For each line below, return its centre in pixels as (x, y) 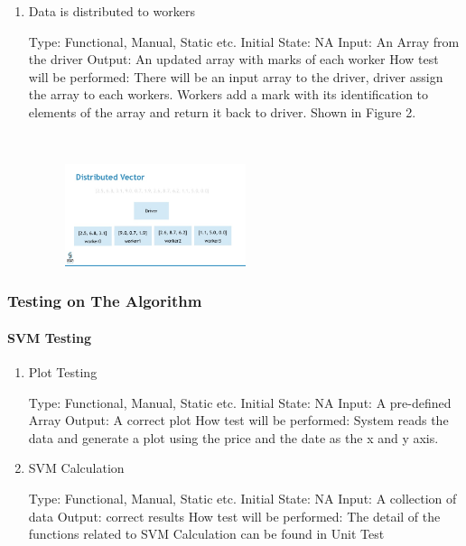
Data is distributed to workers (112, 11)
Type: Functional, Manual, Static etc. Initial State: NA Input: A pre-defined (240, 402)
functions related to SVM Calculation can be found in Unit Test (206, 534)
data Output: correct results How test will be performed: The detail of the (234, 516)
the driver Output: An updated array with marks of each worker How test (233, 59)
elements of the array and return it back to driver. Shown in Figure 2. (222, 111)
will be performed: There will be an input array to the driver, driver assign (236, 76)
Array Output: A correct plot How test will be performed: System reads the (238, 420)
